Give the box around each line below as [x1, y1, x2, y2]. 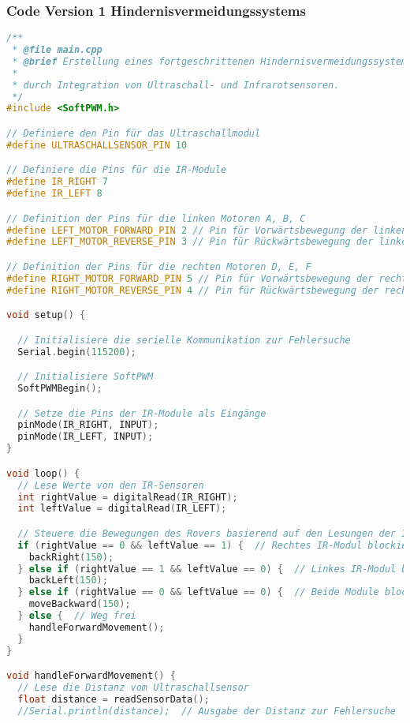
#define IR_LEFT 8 [6, 188, 102, 200]
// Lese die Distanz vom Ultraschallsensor [17, 682, 249, 694]
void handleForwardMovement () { [6, 670, 176, 682]
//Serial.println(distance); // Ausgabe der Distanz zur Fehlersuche [17, 705, 396, 717]
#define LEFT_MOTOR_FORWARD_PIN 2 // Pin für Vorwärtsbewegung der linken [6, 224, 408, 236]
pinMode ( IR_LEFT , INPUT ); [17, 431, 154, 443]
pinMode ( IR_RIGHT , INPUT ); [17, 419, 159, 431]
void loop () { [6, 467, 80, 479]
